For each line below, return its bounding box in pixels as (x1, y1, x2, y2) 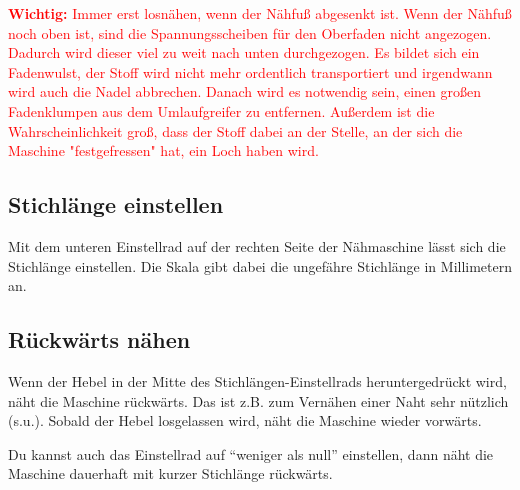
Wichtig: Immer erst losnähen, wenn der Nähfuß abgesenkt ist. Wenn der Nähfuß (8, 3, 512, 23)
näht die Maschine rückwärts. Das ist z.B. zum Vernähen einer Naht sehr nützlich (8, 390, 509, 411)
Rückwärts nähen (8, 324, 191, 355)
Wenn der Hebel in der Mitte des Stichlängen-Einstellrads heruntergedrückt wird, (8, 370, 507, 391)
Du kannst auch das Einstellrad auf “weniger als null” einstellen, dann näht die (8, 443, 494, 464)
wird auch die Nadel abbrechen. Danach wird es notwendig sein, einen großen (8, 81, 482, 102)
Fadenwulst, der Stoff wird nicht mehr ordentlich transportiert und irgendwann (8, 61, 493, 82)
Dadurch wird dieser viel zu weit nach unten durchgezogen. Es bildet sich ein (8, 42, 480, 63)
